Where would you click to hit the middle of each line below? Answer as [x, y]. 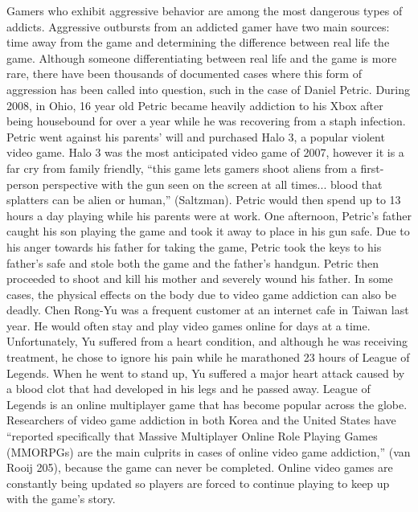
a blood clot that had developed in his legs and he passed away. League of [189, 389]
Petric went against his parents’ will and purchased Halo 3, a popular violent [196, 136]
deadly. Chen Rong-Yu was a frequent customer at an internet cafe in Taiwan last [208, 310]
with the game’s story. [61, 499]
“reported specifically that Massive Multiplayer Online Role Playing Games [192, 436]
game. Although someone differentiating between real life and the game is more [202, 57]
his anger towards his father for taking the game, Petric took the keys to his [194, 246]
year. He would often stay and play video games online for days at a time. [189, 325]
